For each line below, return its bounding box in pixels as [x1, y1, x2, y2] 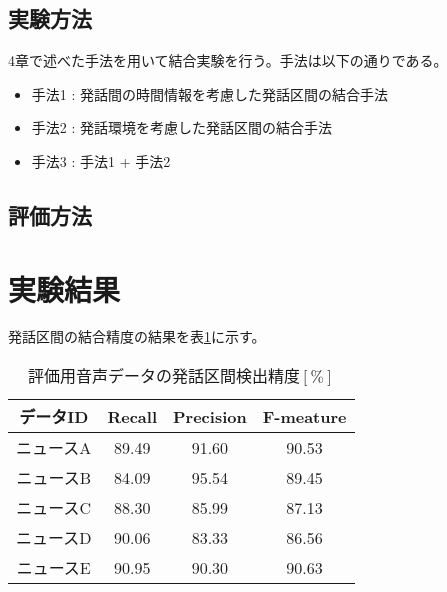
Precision [173, 404, 247, 428]
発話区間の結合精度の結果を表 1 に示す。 [8, 326, 266, 347]
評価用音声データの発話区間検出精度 [27, 364, 300, 388]
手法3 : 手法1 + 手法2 [31, 150, 171, 171]
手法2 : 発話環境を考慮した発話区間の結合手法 [31, 117, 333, 138]
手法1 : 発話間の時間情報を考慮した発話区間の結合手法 [31, 83, 389, 104]
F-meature [262, 404, 347, 428]
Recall [107, 404, 158, 428]
